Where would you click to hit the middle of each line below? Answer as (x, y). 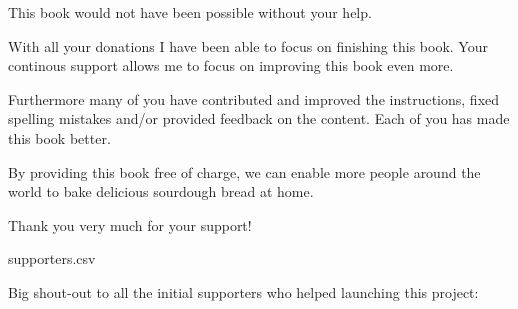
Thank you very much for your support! (130, 224)
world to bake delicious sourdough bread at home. (161, 191)
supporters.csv (52, 258)
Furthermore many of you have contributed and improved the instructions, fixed (254, 98)
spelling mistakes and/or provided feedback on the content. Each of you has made (259, 118)
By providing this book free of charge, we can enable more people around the (244, 171)
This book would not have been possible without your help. (190, 12)
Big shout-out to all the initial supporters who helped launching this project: (243, 291)
